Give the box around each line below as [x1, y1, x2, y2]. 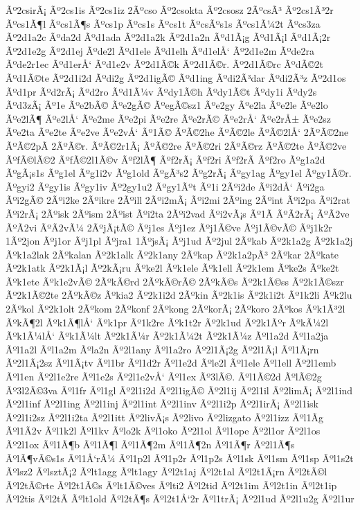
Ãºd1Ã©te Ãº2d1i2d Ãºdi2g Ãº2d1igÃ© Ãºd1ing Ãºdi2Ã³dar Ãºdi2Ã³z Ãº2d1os [6, 70, 346, 85]
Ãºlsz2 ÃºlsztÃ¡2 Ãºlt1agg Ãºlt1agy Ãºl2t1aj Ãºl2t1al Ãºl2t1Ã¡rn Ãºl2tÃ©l [6, 464, 327, 479]
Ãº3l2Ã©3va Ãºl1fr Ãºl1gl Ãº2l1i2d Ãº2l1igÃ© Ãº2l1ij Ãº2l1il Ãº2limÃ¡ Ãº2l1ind [6, 382, 352, 397]
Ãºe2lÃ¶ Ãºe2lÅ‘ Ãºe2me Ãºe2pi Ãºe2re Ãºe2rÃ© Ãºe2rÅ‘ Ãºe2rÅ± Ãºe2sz [6, 111, 332, 125]
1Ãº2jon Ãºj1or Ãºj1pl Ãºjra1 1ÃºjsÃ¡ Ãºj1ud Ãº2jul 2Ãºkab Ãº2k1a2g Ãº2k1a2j [6, 234, 353, 248]
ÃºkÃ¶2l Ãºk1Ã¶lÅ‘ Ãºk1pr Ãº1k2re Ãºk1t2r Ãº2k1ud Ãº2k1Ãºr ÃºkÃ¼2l [6, 315, 329, 329]
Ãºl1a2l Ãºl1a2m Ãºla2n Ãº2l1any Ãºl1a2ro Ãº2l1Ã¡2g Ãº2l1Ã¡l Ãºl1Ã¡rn [6, 342, 319, 356]
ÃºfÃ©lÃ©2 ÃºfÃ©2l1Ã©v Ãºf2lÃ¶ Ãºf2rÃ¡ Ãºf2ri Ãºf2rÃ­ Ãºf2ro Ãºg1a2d [6, 152, 325, 166]
